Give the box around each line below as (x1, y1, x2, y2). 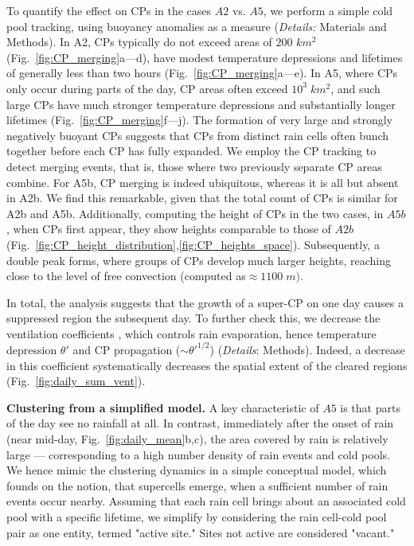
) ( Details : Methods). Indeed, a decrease (209, 341, 405, 357)
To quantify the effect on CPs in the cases (6, 2, 212, 18)
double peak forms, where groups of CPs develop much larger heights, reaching (6, 252, 391, 268)
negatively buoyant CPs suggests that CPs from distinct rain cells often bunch (6, 127, 389, 143)
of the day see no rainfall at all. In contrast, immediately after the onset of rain (6, 415, 394, 431)
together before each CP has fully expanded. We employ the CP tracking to (6, 142, 377, 159)
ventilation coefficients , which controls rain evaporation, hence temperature (6, 325, 377, 341)
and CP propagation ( (72, 341, 181, 357)
